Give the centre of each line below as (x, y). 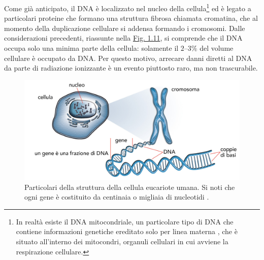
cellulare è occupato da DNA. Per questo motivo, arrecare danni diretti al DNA (128, 58)
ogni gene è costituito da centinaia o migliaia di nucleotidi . (117, 197)
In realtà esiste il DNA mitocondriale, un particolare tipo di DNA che (125, 221)
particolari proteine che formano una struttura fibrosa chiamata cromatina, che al (131, 18)
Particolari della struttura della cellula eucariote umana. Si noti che (130, 187)
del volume (217, 48)
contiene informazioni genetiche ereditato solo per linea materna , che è (127, 231)
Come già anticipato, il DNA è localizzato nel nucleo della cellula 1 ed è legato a (128, 7)
